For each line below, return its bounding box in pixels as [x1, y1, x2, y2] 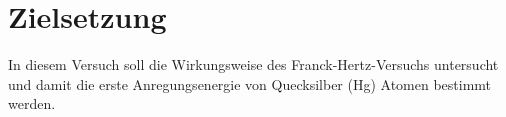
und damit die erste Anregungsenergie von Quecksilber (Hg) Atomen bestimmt [8, 73, 492, 94]
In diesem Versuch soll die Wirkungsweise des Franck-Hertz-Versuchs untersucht [8, 54, 499, 75]
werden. [8, 93, 56, 114]
